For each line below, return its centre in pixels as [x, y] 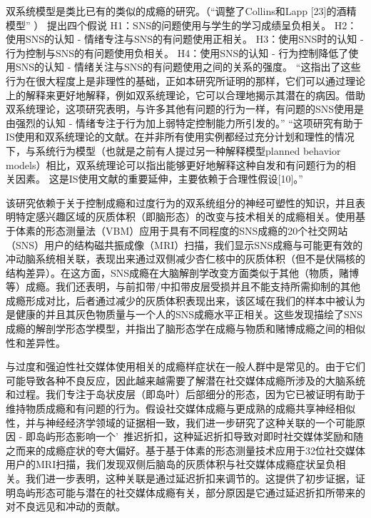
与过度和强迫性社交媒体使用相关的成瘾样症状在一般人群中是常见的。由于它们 [185, 366]
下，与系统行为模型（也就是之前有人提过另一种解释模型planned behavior [173, 150]
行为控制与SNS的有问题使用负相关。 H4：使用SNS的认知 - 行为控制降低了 [177, 52]
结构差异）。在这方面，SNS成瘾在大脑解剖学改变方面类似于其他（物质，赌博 [183, 272]
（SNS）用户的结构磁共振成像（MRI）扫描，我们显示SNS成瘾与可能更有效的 [184, 244]
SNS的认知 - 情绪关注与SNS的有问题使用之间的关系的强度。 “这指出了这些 [188, 67]
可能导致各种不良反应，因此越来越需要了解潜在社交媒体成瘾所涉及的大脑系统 [185, 380]
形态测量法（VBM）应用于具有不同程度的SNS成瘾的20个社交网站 [197, 230]
